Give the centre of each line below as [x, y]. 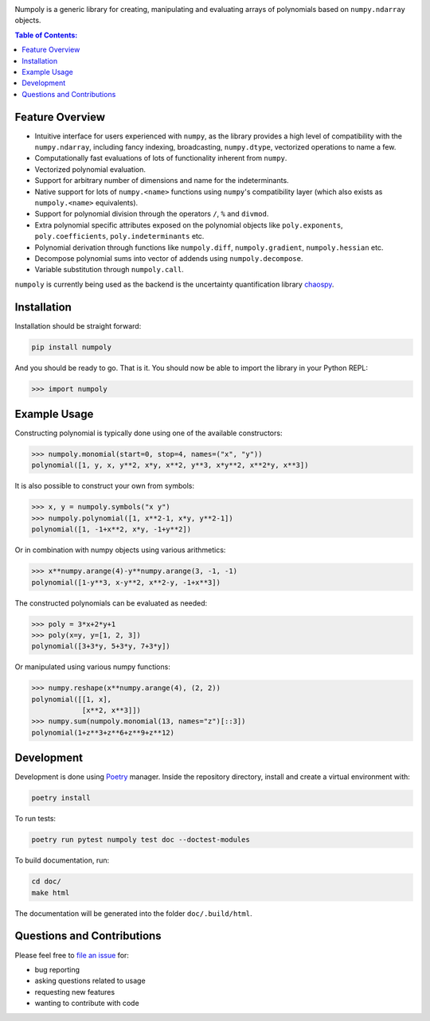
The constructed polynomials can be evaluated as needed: [111, 603]
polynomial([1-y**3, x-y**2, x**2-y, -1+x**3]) [126, 582]
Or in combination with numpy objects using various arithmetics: [120, 550]
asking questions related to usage [90, 981]
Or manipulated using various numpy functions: [92, 667]
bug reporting [57, 969]
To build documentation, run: [62, 860]
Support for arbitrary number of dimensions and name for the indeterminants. [162, 181]
